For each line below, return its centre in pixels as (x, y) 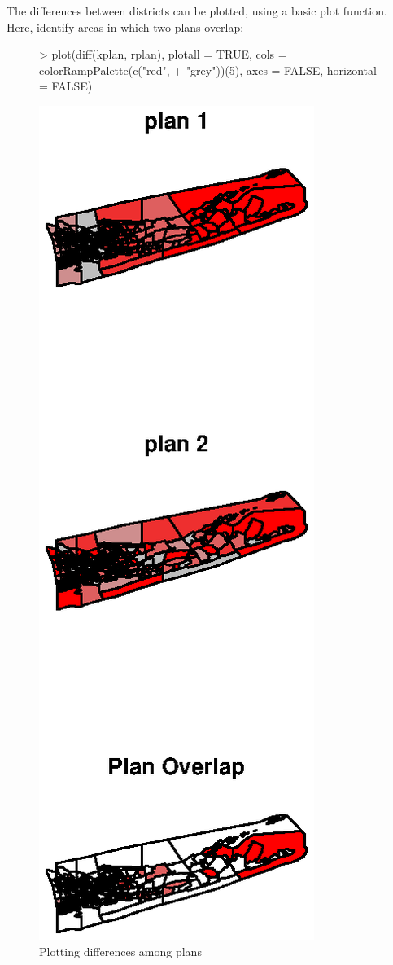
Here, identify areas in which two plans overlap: (125, 26)
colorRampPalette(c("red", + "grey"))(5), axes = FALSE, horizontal (208, 70)
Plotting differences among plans (120, 951)
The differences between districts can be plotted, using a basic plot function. (197, 11)
